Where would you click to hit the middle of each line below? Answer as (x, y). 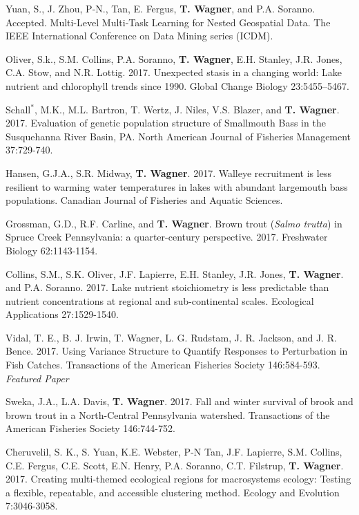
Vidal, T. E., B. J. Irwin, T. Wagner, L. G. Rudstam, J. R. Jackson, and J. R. (171, 337)
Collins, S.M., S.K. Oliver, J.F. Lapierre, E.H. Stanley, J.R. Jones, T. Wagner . (175, 273)
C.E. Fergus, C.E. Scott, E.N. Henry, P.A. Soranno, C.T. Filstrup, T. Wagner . (175, 465)
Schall (18, 109)
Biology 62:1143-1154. (52, 250)
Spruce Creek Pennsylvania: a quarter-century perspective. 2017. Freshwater (167, 237)
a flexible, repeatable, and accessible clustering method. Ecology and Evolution (173, 492)
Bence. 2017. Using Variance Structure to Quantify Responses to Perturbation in (177, 351)
